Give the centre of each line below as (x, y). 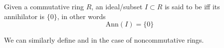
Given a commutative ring (44, 6)
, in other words (81, 16)
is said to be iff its (192, 6)
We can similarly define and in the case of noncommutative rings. (104, 40)
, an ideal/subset (117, 6)
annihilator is (24, 16)
